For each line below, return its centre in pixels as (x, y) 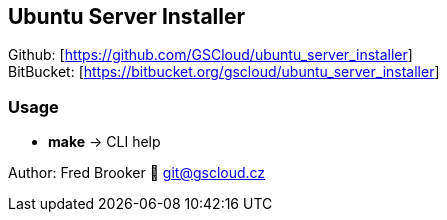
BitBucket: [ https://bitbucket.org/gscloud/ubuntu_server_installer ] (224, 72)
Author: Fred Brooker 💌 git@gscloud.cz (137, 173)
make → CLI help (104, 142)
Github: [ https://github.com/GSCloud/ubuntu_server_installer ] (210, 55)
